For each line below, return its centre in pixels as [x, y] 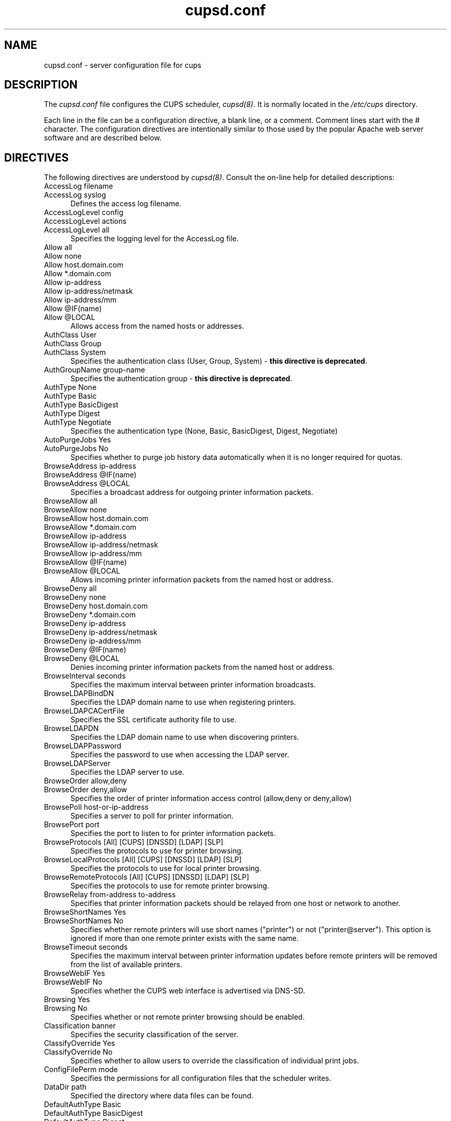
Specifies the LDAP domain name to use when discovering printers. [185, 737]
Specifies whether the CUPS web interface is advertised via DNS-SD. [188, 991]
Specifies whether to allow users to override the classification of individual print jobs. [215, 1061]
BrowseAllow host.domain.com [96, 519]
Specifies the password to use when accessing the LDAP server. [180, 755]
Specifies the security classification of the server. [154, 1035]
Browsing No [66, 1008]
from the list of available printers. [126, 965]
